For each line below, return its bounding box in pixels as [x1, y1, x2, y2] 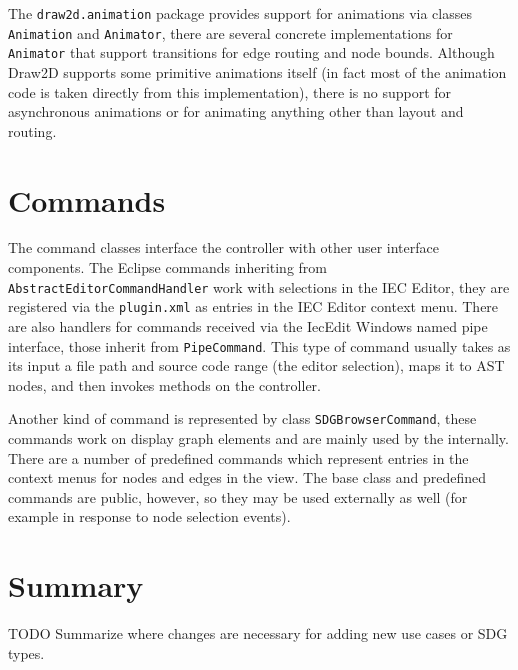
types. [8, 642, 45, 663]
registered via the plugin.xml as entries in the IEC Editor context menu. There [8, 296, 499, 317]
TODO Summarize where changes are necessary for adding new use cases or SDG [8, 623, 508, 644]
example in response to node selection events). [8, 506, 291, 527]
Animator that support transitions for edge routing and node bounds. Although [8, 42, 495, 63]
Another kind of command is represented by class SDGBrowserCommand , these [8, 408, 477, 429]
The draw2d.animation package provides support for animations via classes [8, 3, 472, 23]
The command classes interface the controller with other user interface [8, 237, 439, 258]
